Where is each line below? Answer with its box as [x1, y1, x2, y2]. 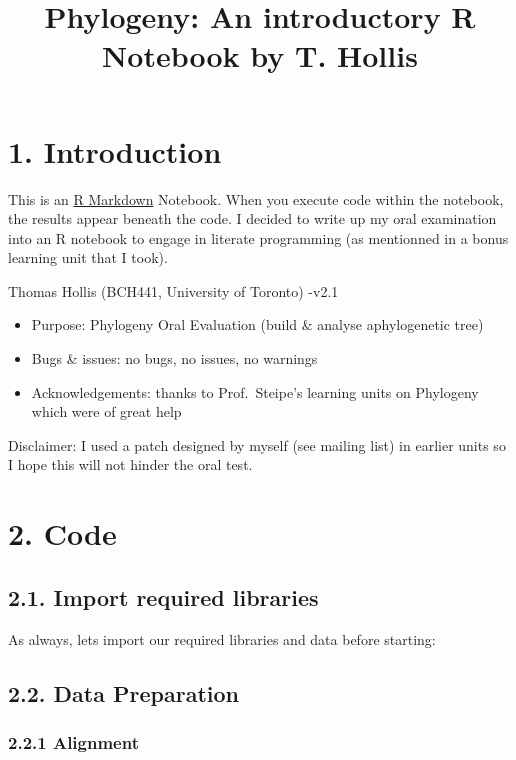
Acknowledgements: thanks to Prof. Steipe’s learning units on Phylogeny [31, 381, 479, 402]
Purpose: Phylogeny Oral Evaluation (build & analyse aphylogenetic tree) [31, 314, 484, 335]
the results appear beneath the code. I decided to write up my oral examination [8, 208, 497, 229]
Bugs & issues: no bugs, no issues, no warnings [31, 348, 318, 369]
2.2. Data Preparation [8, 677, 239, 708]
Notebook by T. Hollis [102, 35, 418, 76]
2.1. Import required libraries [8, 581, 319, 612]
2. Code [8, 513, 117, 554]
